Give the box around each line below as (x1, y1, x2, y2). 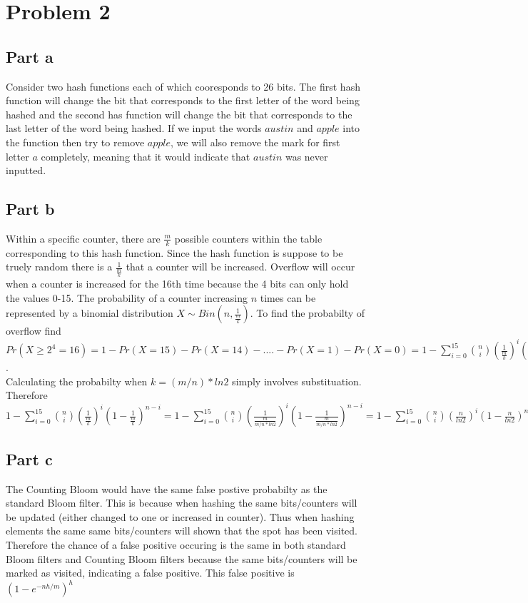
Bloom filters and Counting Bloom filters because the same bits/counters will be (6, 551, 357, 566)
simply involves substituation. (232, 373, 362, 388)
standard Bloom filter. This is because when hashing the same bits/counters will (6, 495, 357, 510)
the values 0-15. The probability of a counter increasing (6, 290, 248, 305)
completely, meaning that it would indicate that (41, 148, 250, 163)
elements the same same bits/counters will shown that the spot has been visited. (6, 523, 357, 538)
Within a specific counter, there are (6, 230, 161, 245)
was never (285, 148, 328, 163)
